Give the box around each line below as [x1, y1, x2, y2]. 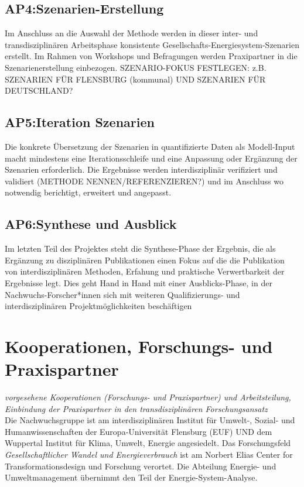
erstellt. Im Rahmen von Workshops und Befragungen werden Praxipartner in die [5, 50, 298, 62]
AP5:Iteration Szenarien [5, 113, 155, 131]
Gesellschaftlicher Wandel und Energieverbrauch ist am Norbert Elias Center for [5, 448, 293, 460]
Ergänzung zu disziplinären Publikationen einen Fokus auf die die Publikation [5, 253, 285, 266]
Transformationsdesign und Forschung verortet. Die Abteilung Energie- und [5, 459, 276, 472]
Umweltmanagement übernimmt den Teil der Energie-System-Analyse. [5, 471, 258, 483]
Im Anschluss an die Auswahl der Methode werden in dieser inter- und [5, 27, 258, 39]
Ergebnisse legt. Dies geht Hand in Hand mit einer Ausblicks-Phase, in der [5, 276, 272, 289]
